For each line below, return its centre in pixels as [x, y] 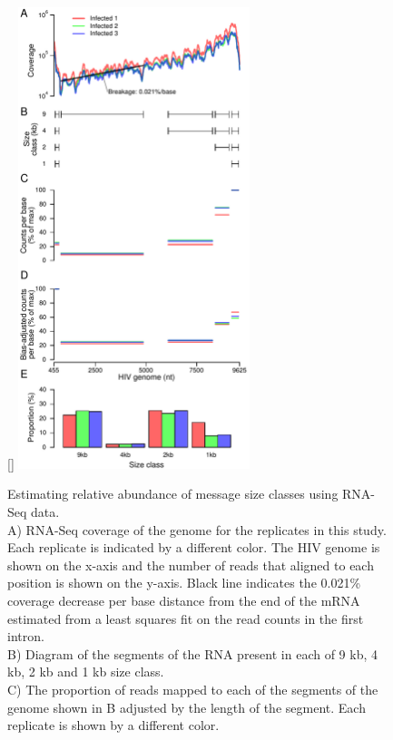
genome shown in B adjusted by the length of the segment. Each [187, 707]
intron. [26, 636]
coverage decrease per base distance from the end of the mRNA [184, 600]
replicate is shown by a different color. [113, 725]
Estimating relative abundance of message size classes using [173, 494]
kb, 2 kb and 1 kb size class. [86, 672]
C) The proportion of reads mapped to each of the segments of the [193, 689]
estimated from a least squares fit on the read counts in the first [186, 618]
